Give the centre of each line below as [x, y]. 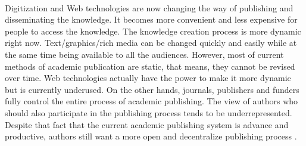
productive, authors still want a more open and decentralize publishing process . [151, 136]
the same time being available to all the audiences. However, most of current [144, 54]
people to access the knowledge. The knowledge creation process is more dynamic [153, 31]
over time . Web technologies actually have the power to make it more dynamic [148, 78]
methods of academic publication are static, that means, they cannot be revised [150, 66]
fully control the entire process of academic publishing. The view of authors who [152, 101]
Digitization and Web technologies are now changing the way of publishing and [149, 7]
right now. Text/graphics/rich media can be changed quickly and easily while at [151, 43]
